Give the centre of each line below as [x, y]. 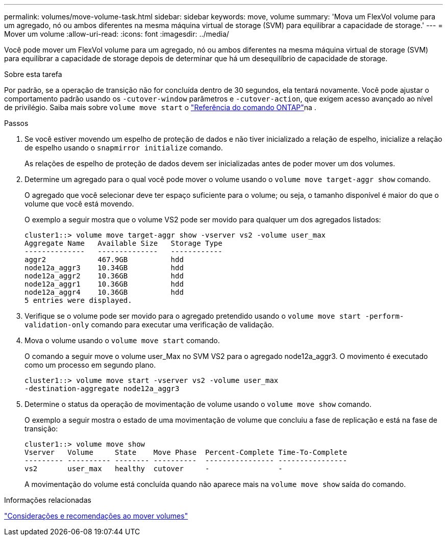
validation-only [57, 325]
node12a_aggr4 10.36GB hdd [104, 292]
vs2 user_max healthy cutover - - [154, 469]
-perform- [384, 316]
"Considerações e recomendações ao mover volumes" [96, 516]
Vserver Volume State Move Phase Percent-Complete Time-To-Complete [186, 452]
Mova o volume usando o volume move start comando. [122, 340]
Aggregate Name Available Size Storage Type [123, 243]
